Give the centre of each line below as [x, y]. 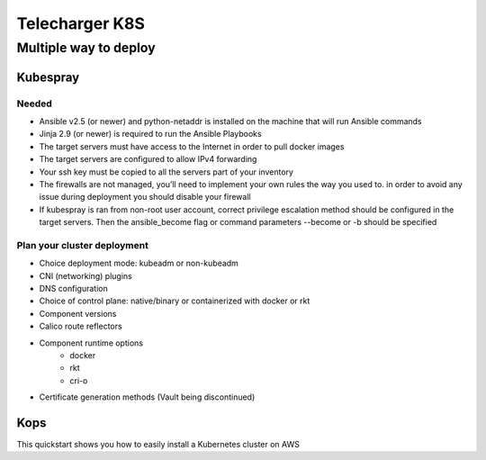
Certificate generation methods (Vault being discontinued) [147, 397]
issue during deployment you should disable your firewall [145, 197]
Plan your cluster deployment [82, 245]
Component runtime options [91, 343]
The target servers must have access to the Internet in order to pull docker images [192, 146]
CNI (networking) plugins [85, 275]
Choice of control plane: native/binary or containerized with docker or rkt [175, 301]
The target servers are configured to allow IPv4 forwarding [148, 159]
